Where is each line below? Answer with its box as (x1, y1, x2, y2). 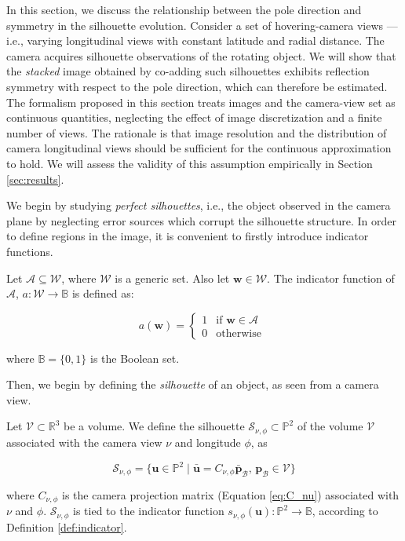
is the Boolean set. (89, 349, 180, 366)
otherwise (216, 327, 261, 339)
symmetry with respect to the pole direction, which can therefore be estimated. (6, 78, 388, 94)
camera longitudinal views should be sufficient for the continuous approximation (6, 140, 392, 156)
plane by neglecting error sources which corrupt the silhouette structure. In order (6, 212, 396, 228)
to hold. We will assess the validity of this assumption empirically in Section (6, 155, 373, 171)
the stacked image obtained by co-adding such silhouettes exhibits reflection (6, 63, 370, 79)
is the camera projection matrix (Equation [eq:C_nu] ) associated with (62, 486, 400, 503)
